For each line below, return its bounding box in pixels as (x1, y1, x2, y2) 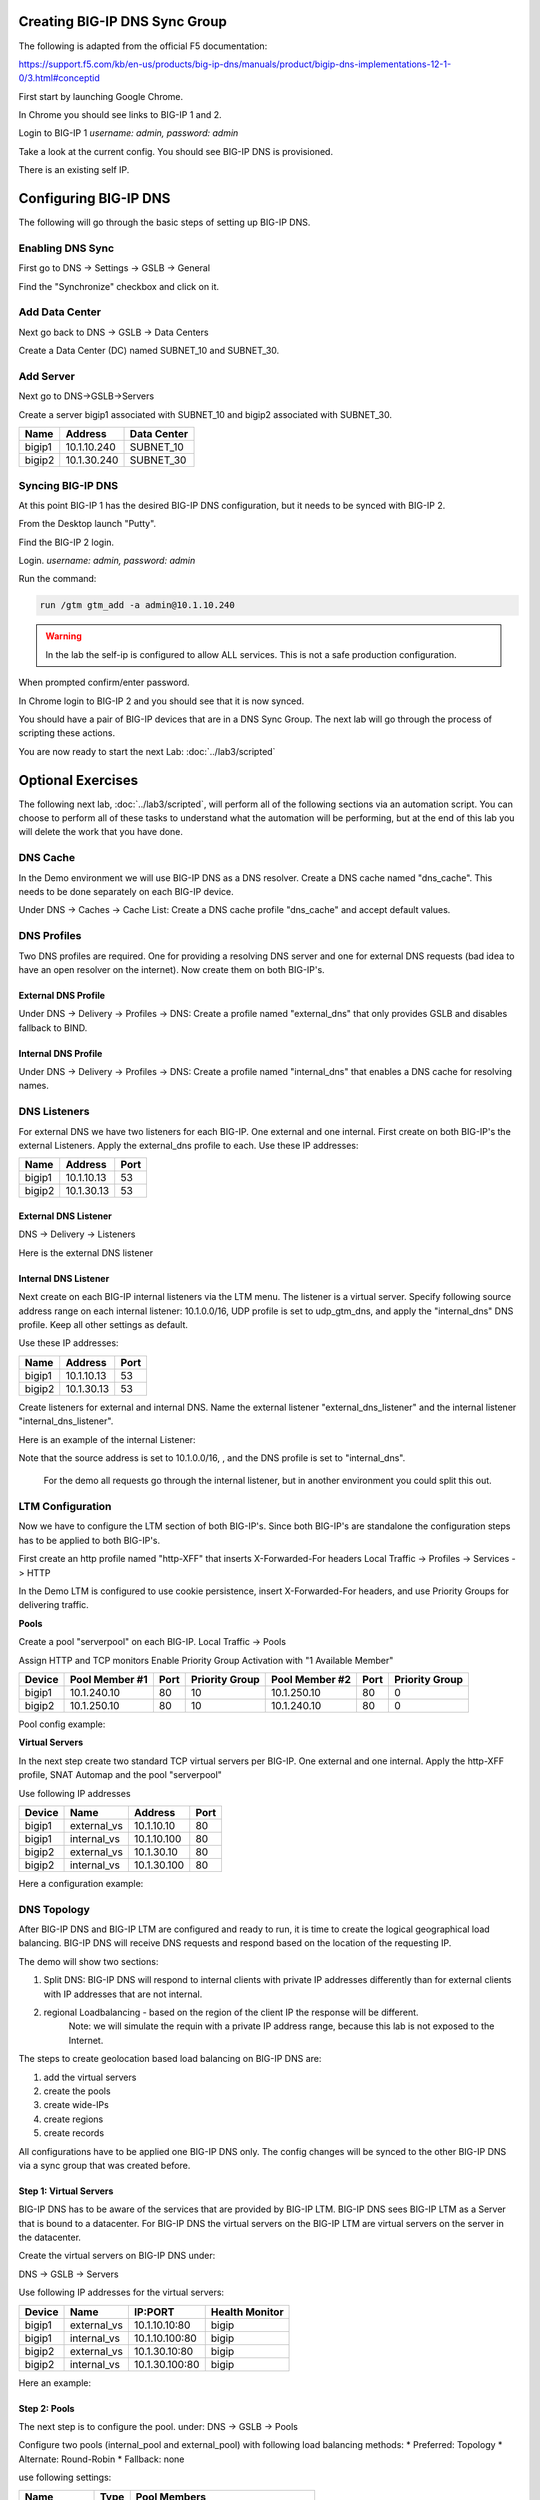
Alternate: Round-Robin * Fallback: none (18, 2453, 185, 2465)
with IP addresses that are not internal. (43, 1988, 203, 2000)
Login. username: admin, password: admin (18, 555, 196, 567)
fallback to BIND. (18, 1021, 88, 1034)
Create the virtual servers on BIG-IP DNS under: (18, 2250, 216, 2262)
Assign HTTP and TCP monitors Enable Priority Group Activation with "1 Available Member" (18, 1654, 394, 1666)
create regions (43, 2113, 104, 2125)
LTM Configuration (18, 1500, 112, 1514)
